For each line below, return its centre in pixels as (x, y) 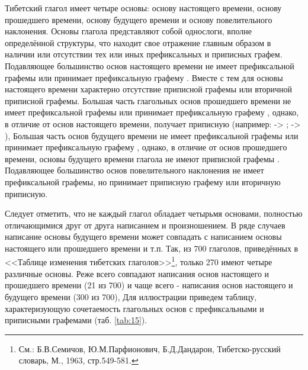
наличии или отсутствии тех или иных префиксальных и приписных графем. (144, 54)
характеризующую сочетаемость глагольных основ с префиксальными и (134, 308)
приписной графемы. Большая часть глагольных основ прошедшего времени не (148, 100)
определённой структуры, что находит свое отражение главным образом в (138, 42)
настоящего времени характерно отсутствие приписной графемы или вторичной (149, 89)
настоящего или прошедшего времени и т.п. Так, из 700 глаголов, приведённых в (152, 248)
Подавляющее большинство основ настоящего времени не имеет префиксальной (150, 65)
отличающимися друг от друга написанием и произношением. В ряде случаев (145, 225)
